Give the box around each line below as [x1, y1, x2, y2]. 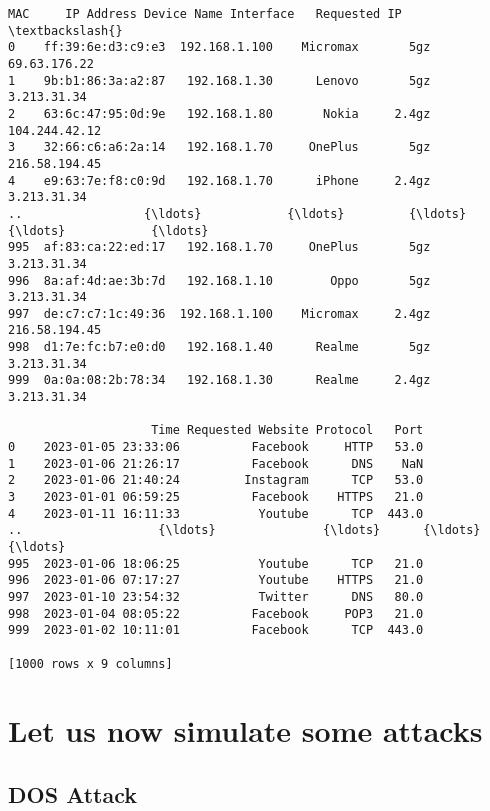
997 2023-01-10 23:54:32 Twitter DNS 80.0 [8, 589, 424, 604]
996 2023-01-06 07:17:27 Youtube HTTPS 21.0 [8, 573, 424, 588]
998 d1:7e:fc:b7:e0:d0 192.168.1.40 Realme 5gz [8, 340, 431, 355]
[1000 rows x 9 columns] [8, 656, 173, 671]
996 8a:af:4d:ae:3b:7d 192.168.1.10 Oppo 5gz [8, 273, 431, 288]
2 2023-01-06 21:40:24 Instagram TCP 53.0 [8, 473, 424, 488]
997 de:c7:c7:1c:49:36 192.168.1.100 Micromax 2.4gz [8, 306, 431, 321]
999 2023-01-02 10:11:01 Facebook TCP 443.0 [8, 623, 424, 638]
